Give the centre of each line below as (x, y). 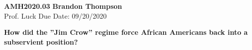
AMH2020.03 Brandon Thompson (63, 6)
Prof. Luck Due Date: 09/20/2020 (55, 15)
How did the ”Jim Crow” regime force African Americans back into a (126, 32)
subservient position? (41, 41)
